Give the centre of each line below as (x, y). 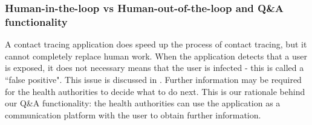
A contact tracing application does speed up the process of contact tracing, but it (156, 44)
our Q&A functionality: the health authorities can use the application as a (143, 103)
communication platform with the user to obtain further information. (133, 114)
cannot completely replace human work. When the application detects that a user (156, 56)
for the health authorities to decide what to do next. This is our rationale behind (155, 91)
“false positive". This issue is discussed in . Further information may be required (153, 79)
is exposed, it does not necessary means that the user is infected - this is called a (154, 68)
